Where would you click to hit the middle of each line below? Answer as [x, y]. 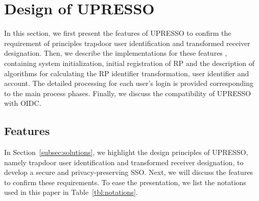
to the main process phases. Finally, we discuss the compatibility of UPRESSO [128, 93]
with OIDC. [23, 103]
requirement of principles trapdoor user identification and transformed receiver [127, 43]
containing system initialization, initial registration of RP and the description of [129, 63]
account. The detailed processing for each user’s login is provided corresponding [129, 83]
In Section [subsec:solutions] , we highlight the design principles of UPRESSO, [126, 152]
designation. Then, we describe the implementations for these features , [116, 53]
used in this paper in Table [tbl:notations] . [71, 192]
